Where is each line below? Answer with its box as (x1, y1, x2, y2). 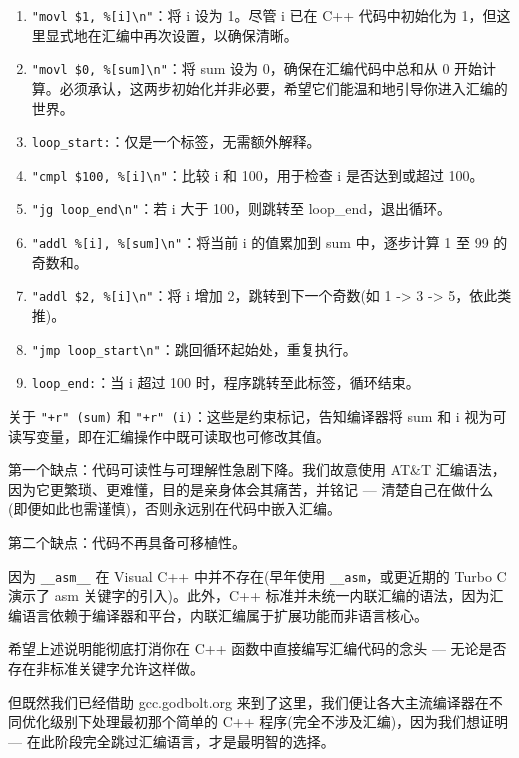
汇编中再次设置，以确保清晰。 (101, 24, 298, 45)
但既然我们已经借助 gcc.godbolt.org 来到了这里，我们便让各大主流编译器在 (8, 691, 489, 712)
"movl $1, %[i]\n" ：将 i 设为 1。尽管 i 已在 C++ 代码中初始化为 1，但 (31, 5, 497, 25)
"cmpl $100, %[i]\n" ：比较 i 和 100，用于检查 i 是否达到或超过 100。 (31, 164, 484, 185)
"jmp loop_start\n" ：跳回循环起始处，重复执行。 (31, 338, 357, 359)
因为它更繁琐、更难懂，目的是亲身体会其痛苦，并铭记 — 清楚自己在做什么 (8, 478, 494, 499)
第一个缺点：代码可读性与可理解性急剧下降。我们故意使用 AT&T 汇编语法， (8, 459, 506, 480)
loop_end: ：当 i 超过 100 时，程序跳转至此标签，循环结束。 (31, 372, 420, 393)
